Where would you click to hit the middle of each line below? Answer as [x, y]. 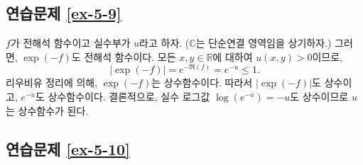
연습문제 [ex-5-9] [64, 13]
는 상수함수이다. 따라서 [202, 82]
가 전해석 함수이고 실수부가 [70, 43]
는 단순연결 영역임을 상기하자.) [264, 43]
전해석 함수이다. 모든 [130, 56]
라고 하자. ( [164, 43]
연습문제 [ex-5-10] [68, 148]
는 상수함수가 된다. [47, 110]
